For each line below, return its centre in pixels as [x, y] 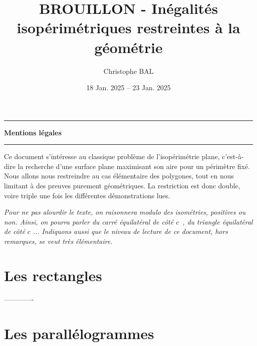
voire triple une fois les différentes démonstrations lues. [87, 195]
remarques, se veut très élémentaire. [58, 241]
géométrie [128, 47]
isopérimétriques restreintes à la [128, 28]
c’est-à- [233, 156]
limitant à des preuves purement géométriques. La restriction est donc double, [122, 186]
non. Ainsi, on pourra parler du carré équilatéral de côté [89, 221]
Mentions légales [33, 132]
